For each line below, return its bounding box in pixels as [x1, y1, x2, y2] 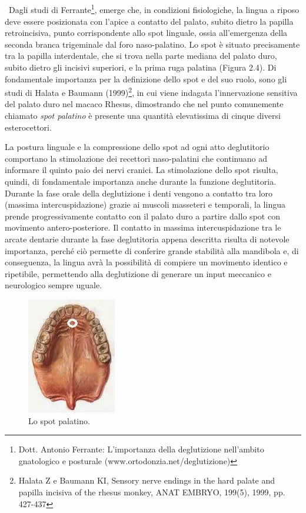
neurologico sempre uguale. [5, 279, 102, 291]
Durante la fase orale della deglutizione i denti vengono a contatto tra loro [5, 186, 273, 199]
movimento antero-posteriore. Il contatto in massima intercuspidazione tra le [5, 221, 281, 234]
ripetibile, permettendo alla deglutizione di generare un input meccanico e [5, 267, 271, 279]
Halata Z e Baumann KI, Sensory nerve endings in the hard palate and [18, 474, 275, 487]
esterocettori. [5, 121, 52, 133]
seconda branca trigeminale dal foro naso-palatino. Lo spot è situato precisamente [5, 38, 300, 50]
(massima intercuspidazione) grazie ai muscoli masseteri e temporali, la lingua [5, 198, 285, 211]
